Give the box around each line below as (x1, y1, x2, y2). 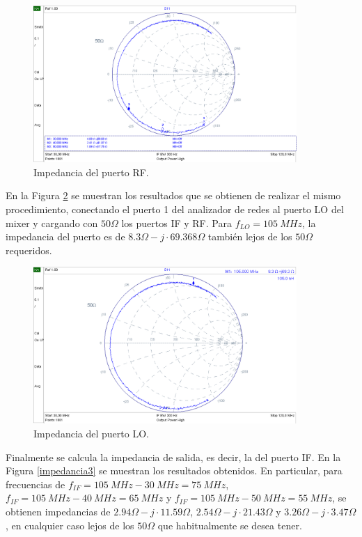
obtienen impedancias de (6, 504, 111, 518)
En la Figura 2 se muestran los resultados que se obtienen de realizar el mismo (6, 188, 341, 203)
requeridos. (6, 242, 52, 257)
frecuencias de (6, 476, 65, 491)
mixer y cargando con (6, 215, 98, 230)
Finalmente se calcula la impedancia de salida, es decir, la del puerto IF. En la (6, 449, 341, 464)
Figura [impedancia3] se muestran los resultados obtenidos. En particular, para (6, 463, 343, 478)
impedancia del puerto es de (6, 229, 125, 244)
